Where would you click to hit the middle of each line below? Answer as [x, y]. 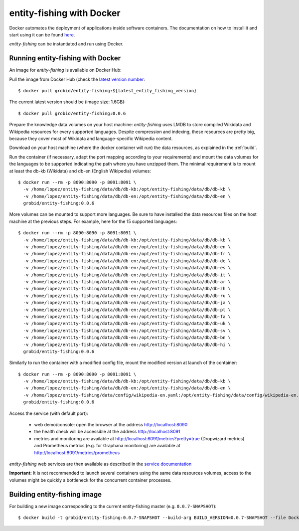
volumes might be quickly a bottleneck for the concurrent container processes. [90, 480]
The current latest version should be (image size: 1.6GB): [67, 102]
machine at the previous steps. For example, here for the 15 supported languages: [93, 221]
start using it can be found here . [42, 34]
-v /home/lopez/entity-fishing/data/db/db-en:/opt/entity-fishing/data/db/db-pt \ [127, 310]
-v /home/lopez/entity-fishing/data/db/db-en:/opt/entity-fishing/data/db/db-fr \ [127, 254]
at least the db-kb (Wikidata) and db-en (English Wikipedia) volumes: [80, 171]
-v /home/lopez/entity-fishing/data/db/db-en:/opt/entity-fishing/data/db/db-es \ [127, 268]
